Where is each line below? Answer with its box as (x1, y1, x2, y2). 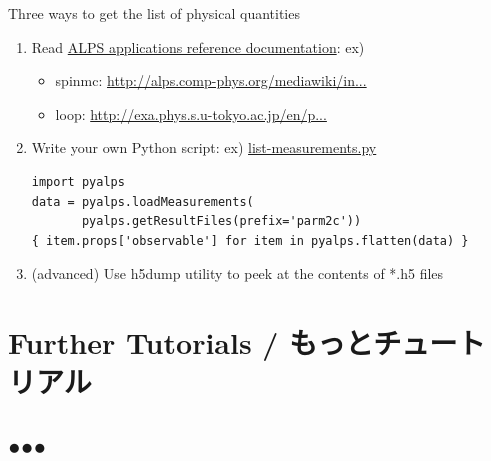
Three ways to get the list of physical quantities (8, 3, 300, 23)
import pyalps (31, 174, 125, 189)
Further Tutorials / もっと (8, 322, 374, 363)
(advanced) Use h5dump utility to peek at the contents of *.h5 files (31, 263, 444, 284)
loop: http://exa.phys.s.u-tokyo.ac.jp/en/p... (55, 103, 327, 124)
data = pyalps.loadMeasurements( (31, 194, 254, 209)
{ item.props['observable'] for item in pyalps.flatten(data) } (31, 233, 469, 248)
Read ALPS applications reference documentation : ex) (31, 36, 365, 57)
